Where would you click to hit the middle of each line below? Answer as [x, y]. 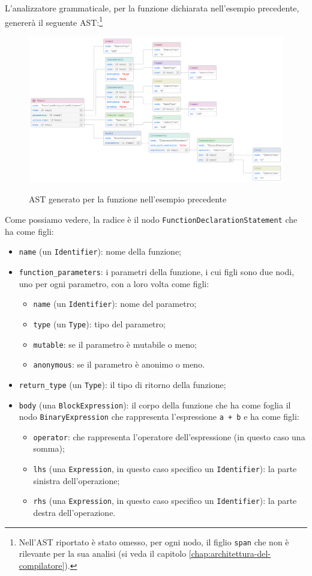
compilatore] [42, 565]
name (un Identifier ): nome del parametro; [115, 304]
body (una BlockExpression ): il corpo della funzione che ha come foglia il [155, 405]
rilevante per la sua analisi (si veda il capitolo [103, 553]
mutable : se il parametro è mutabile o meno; [115, 344]
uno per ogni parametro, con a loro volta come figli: [114, 283]
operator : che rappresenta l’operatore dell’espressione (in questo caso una [169, 436]
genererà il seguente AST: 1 [54, 21]
